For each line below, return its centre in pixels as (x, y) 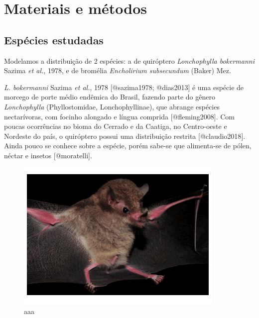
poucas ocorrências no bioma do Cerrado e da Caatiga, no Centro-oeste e (116, 126)
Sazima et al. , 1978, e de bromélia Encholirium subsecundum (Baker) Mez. (118, 70)
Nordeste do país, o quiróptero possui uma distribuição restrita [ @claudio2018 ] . (125, 136)
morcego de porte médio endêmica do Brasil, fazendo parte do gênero (110, 97)
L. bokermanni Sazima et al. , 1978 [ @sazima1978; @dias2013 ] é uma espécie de (124, 87)
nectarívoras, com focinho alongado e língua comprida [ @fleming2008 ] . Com (120, 116)
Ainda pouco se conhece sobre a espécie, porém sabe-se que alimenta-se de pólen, (128, 146)
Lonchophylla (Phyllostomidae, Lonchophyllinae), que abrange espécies (112, 106)
